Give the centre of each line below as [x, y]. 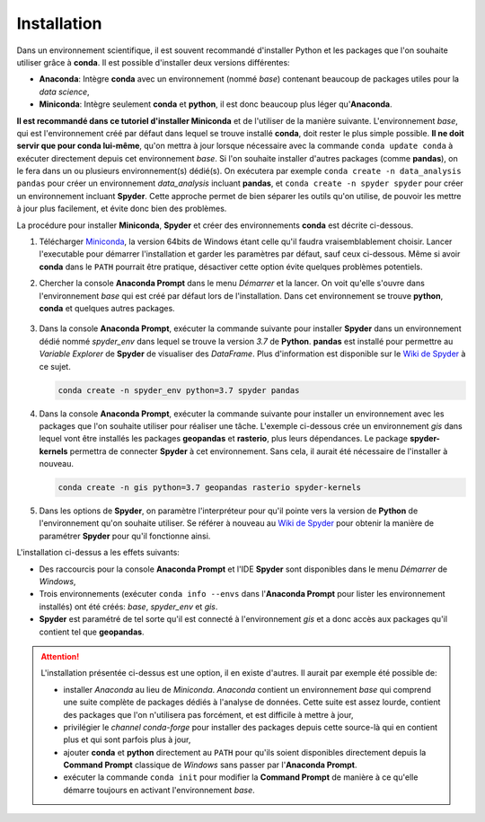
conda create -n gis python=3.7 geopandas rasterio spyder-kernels [210, 488]
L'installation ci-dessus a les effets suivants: [98, 553]
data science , [64, 92]
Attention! [60, 656]
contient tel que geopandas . [92, 632]
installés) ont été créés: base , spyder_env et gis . [128, 607]
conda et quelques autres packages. [107, 308]
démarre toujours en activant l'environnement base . [159, 790]
